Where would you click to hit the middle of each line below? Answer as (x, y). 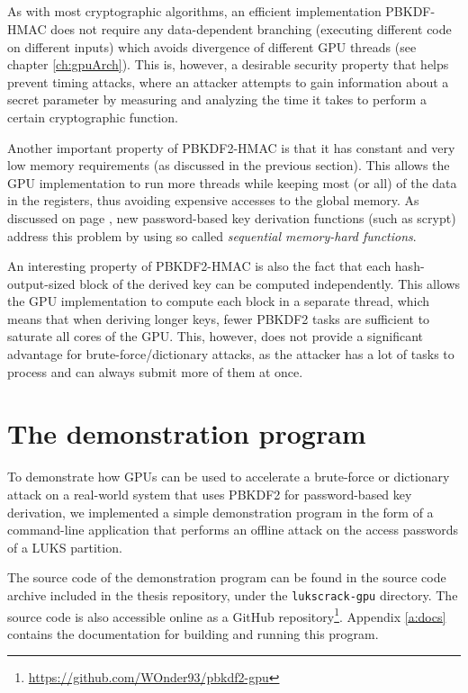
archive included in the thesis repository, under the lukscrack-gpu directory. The (233, 594)
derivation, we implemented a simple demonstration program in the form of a (220, 512)
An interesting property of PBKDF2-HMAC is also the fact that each (199, 266)
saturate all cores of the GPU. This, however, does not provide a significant (216, 336)
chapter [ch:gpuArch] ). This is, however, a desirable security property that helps (228, 64)
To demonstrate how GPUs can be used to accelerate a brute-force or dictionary (229, 477)
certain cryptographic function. (93, 117)
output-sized (41, 283)
